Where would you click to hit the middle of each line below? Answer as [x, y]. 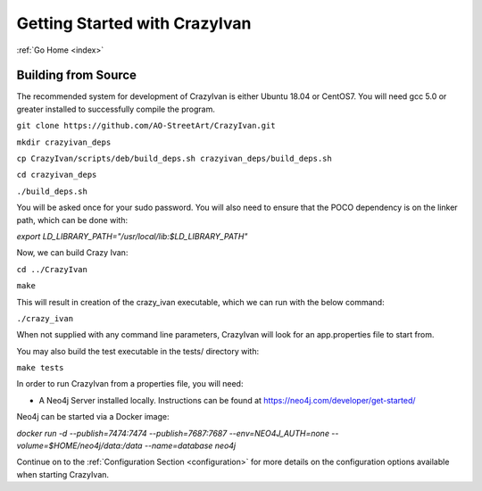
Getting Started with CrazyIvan [134, 23]
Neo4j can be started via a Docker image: [93, 417]
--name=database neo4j [190, 445]
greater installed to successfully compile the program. [116, 109]
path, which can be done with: [72, 220]
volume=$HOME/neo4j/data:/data [79, 445]
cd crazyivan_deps [57, 175]
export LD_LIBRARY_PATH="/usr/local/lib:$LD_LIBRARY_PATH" [132, 236]
